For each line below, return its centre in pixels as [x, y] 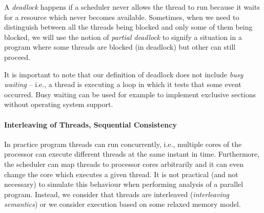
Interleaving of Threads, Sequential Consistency [90, 124]
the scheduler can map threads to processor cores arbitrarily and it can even [124, 164]
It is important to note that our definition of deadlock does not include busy [124, 74]
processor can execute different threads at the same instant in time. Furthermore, [132, 154]
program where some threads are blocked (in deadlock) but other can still [120, 47]
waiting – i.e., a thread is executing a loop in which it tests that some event [123, 84]
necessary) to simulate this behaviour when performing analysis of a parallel [124, 184]
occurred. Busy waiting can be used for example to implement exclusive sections [130, 94]
